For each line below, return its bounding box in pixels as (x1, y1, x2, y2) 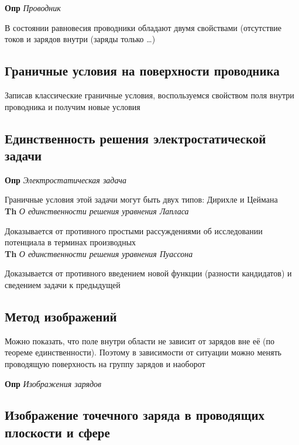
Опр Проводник (5, 2, 61, 13)
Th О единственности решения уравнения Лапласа (5, 204, 189, 217)
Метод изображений (5, 307, 117, 325)
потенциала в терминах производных (5, 236, 136, 248)
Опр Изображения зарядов (5, 377, 102, 389)
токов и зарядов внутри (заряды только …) (5, 33, 156, 45)
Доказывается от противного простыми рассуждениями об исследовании (5, 224, 263, 237)
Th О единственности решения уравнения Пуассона (5, 247, 193, 259)
